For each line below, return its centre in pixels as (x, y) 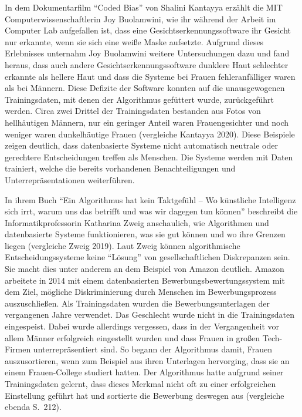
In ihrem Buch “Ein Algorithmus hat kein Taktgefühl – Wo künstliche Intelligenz (150, 199)
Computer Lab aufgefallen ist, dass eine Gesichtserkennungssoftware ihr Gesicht (148, 30)
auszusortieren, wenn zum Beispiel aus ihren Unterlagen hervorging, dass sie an (147, 360)
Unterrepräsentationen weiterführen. (70, 179)
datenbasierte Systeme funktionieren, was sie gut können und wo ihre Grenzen (145, 234)
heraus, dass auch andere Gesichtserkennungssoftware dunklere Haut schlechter (147, 64)
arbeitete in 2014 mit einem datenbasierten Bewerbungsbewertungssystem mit (145, 280)
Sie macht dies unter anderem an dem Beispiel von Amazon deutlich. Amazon (145, 269)
